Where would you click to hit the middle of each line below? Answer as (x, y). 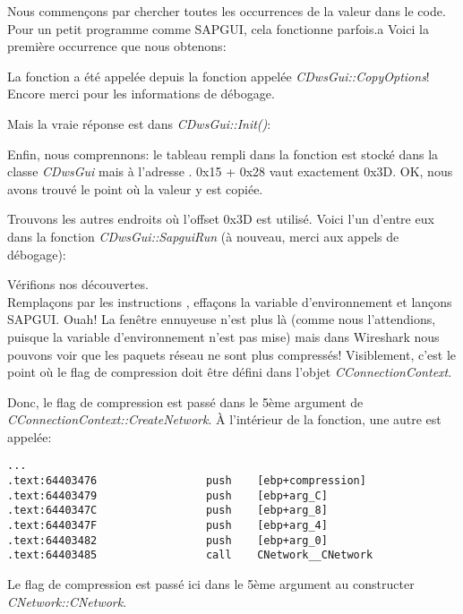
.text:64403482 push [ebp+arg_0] (167, 540)
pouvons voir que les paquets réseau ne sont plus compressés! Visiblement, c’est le (232, 354)
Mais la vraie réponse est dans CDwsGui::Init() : (139, 123)
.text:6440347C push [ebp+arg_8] (167, 511)
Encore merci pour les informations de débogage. (141, 94)
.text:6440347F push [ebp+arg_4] (167, 526)
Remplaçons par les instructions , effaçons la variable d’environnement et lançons (230, 301)
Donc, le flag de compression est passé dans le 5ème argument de (185, 401)
